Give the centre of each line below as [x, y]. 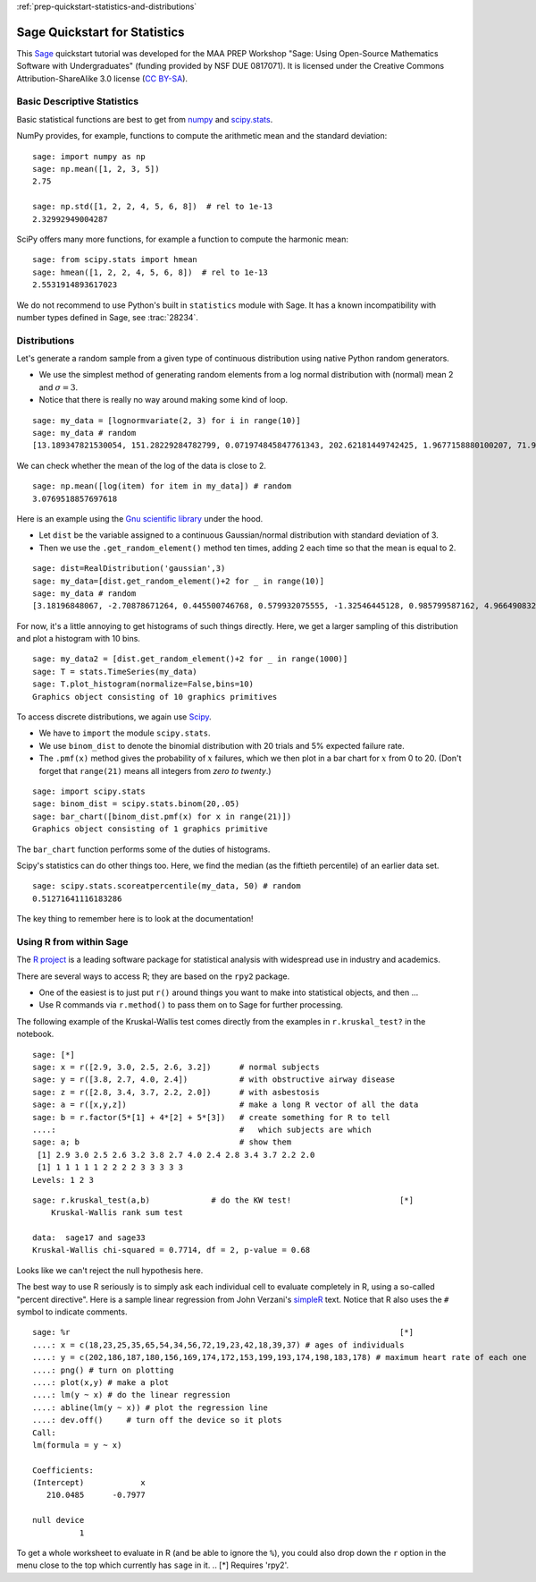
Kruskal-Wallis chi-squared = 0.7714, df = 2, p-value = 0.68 [172, 1250]
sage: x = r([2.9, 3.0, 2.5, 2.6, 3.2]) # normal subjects [176, 1067]
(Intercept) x [89, 1483]
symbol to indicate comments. [72, 1312]
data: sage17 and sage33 [89, 1238]
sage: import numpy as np [89, 156]
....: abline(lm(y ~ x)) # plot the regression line [150, 1408]
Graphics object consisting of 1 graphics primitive [150, 829]
